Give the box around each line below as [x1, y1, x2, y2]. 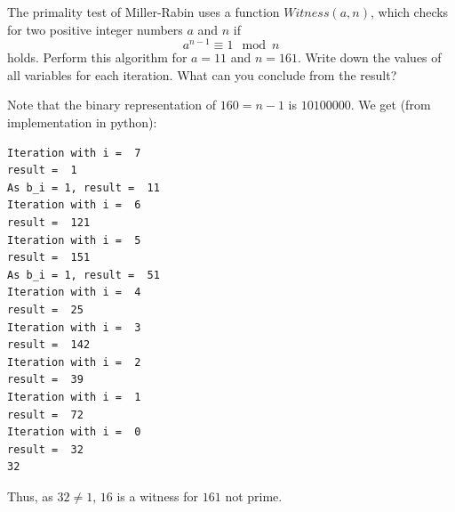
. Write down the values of [298, 48, 442, 67]
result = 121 [7, 216, 91, 230]
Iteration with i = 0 [7, 426, 141, 439]
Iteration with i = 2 [7, 355, 141, 369]
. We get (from [350, 95, 431, 114]
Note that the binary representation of [7, 95, 217, 114]
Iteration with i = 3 [7, 321, 141, 334]
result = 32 [7, 443, 84, 456]
